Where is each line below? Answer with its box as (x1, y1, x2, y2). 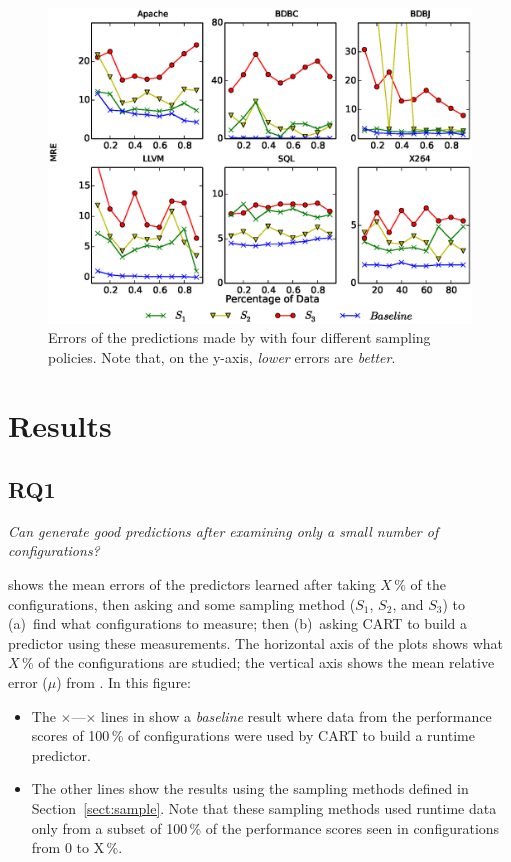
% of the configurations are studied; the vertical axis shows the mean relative (21, 652, 495, 673)
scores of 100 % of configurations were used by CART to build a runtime (31, 725, 475, 746)
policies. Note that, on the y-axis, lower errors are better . (48, 346, 396, 367)
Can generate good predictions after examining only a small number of (8, 520, 439, 541)
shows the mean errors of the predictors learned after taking (8, 574, 376, 595)
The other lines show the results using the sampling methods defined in (31, 778, 469, 799)
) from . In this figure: (56, 672, 191, 693)
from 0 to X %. (31, 837, 123, 858)
